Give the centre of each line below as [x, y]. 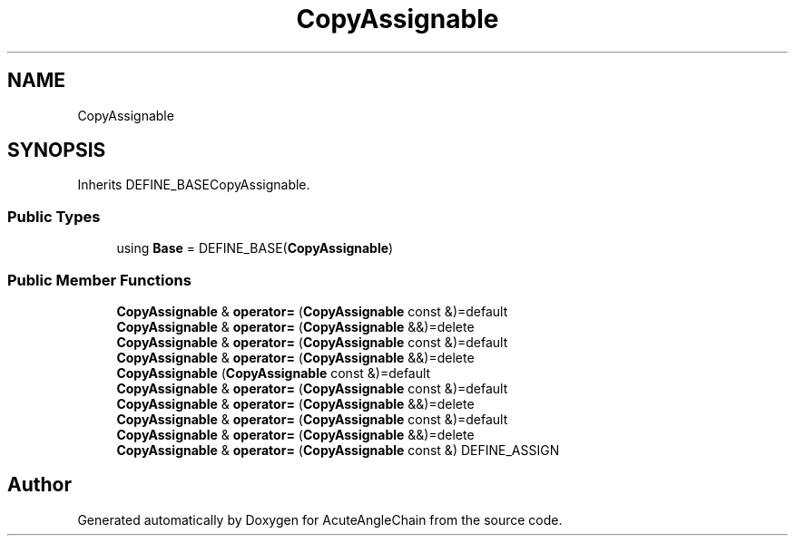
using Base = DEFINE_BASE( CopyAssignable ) [255, 248]
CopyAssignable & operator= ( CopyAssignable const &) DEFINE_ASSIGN [338, 450]
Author [39, 485]
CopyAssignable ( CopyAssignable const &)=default [274, 373]
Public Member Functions [99, 280]
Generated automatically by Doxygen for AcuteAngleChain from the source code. [320, 519]
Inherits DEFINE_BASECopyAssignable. [194, 185]
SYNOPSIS [57, 150]
